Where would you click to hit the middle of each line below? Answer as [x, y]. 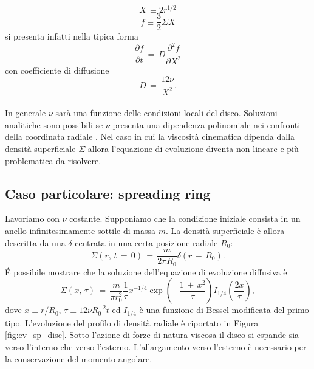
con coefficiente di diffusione [57, 70]
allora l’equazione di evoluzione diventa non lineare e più [193, 149]
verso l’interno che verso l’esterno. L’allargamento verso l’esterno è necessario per [156, 346]
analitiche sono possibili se [54, 124]
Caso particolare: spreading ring [108, 193]
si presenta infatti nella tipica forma [72, 36]
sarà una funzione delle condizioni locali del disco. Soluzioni [166, 113]
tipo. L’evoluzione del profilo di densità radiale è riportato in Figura [132, 322]
